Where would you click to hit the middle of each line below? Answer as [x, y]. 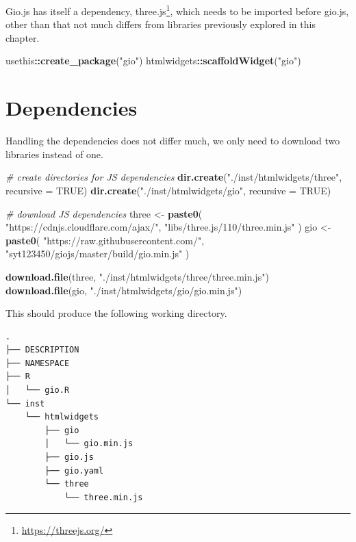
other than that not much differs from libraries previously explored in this [161, 24]
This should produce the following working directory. [116, 313]
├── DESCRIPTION [42, 350]
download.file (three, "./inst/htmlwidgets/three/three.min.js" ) [137, 276]
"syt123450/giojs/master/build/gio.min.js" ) [98, 254]
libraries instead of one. [54, 154]
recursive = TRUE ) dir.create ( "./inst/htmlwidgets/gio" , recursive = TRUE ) [168, 190]
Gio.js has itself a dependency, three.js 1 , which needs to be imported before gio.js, [177, 10]
